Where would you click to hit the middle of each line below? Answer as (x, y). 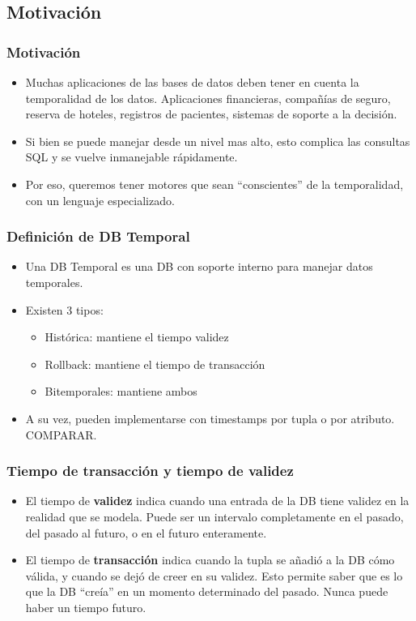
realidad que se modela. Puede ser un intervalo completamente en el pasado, (214, 516)
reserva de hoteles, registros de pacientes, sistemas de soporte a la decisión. (211, 114)
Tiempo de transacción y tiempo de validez (150, 471)
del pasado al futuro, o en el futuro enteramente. (146, 532)
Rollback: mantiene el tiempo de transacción (155, 364)
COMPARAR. (61, 434)
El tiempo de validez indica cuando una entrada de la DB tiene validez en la (217, 501)
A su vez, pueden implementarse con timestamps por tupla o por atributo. (210, 418)
